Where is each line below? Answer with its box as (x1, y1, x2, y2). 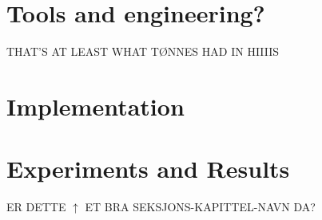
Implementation (6, 89, 185, 122)
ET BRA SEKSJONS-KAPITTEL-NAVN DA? (85, 198, 316, 215)
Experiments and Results (6, 152, 290, 185)
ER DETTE (6, 198, 66, 215)
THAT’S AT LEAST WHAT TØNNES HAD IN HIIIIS (6, 43, 280, 60)
